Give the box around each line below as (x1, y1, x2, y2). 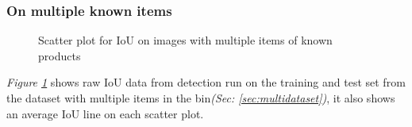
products (38, 47, 81, 63)
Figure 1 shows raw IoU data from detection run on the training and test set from (6, 74, 406, 90)
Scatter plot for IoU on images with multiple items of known (38, 32, 333, 48)
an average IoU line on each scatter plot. (6, 105, 204, 121)
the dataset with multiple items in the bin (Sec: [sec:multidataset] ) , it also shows (6, 90, 395, 106)
